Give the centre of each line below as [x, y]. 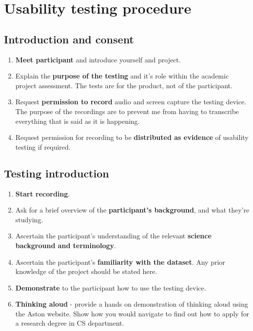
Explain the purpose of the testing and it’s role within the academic [122, 76]
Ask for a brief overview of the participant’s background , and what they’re [132, 210]
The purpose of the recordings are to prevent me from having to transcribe [127, 111]
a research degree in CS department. [70, 323]
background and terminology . [66, 245]
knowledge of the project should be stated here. [86, 271]
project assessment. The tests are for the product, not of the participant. [124, 85]
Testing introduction [57, 173]
